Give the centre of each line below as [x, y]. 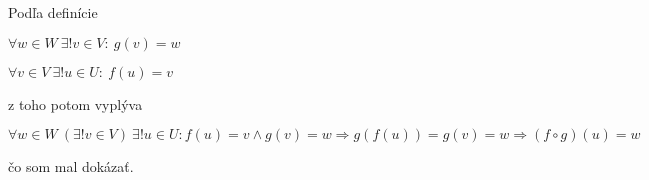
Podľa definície [53, 12]
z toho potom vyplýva [75, 103]
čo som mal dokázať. [71, 166]
